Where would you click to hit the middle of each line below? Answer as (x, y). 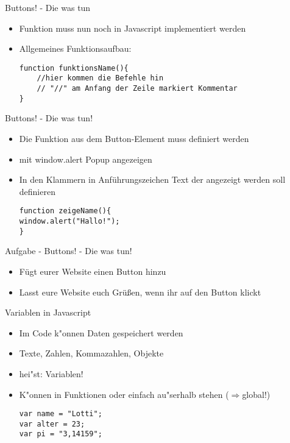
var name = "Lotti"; (61, 414)
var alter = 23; (52, 424)
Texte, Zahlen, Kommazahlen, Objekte (91, 353)
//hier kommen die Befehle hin (100, 78)
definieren (37, 191)
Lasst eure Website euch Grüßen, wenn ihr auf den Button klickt (140, 292)
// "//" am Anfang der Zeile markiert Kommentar (137, 89)
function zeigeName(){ (65, 211)
